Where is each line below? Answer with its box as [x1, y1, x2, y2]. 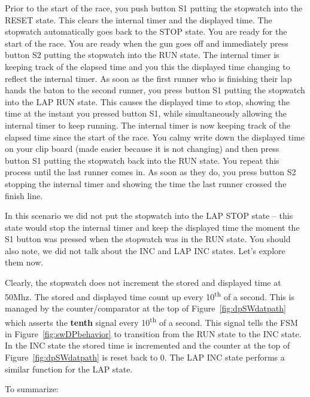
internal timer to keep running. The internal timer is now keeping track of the [5, 118, 291, 131]
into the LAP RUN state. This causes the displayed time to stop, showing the [5, 95, 290, 108]
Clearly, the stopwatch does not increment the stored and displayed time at [5, 276, 281, 289]
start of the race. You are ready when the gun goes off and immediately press [5, 36, 288, 49]
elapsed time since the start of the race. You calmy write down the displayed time [5, 130, 305, 143]
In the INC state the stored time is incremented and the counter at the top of [5, 339, 290, 352]
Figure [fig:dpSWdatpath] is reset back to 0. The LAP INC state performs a [5, 350, 285, 363]
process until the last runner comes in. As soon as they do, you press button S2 [5, 166, 296, 178]
